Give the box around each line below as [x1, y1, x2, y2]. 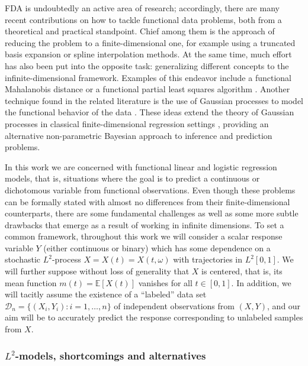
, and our [267, 299, 301, 312]
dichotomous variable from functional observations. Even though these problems [5, 183, 296, 196]
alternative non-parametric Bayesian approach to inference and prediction [5, 129, 272, 141]
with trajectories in [173, 253, 242, 265]
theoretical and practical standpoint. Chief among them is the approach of [5, 25, 275, 37]
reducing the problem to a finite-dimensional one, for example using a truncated [5, 36, 296, 48]
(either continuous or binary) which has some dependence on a [43, 241, 271, 254]
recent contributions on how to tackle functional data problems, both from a [5, 13, 282, 25]
